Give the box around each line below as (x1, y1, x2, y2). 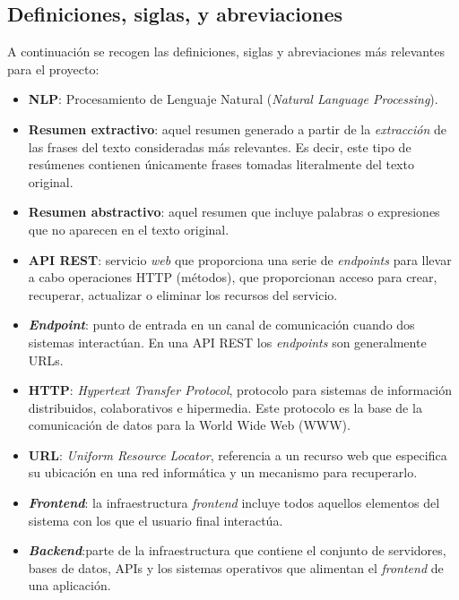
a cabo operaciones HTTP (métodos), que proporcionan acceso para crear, (28, 268, 437, 287)
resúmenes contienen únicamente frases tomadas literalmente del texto (28, 155, 414, 174)
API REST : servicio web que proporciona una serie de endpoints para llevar (28, 250, 452, 269)
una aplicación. (28, 576, 111, 595)
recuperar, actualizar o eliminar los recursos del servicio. (28, 285, 338, 304)
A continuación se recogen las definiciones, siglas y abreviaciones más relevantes (7, 42, 445, 61)
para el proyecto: (7, 59, 100, 78)
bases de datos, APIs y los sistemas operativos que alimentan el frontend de (28, 558, 444, 577)
